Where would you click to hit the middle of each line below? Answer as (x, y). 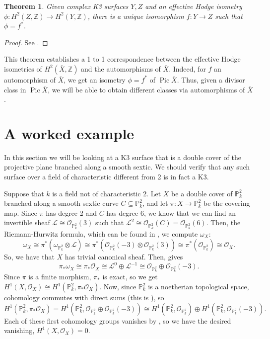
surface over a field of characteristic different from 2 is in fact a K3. (106, 177)
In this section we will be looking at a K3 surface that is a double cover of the (123, 157)
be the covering (227, 203)
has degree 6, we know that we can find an (171, 212)
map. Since (21, 212)
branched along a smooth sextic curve (61, 203)
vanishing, (19, 330)
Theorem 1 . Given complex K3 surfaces (66, 6)
